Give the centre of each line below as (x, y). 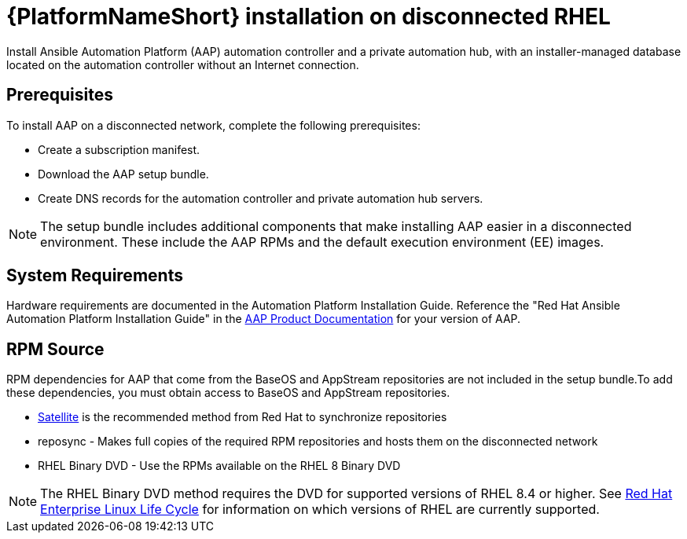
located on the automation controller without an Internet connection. (183, 64)
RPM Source (55, 349)
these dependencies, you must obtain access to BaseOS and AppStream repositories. (228, 393)
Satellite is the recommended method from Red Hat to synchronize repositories (242, 417)
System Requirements (95, 276)
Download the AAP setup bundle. (123, 174)
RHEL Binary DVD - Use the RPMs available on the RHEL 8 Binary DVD (219, 466)
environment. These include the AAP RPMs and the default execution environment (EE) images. (322, 242)
